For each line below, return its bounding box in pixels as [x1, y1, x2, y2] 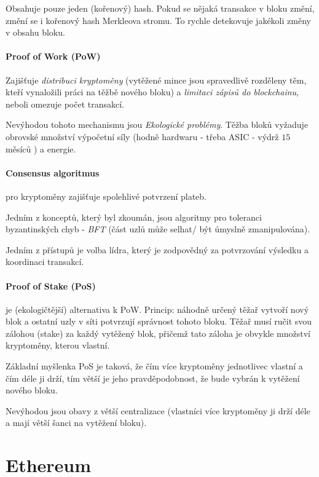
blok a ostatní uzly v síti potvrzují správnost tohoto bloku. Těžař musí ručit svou [6, 315, 312, 328]
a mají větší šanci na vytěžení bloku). [6, 416, 147, 429]
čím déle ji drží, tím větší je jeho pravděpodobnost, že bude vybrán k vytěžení [6, 371, 300, 384]
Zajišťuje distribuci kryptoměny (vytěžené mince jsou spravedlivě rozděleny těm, [6, 73, 307, 86]
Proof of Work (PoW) [6, 50, 101, 63]
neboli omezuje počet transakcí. [6, 97, 125, 110]
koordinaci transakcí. [6, 255, 84, 268]
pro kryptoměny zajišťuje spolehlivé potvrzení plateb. [6, 189, 207, 202]
